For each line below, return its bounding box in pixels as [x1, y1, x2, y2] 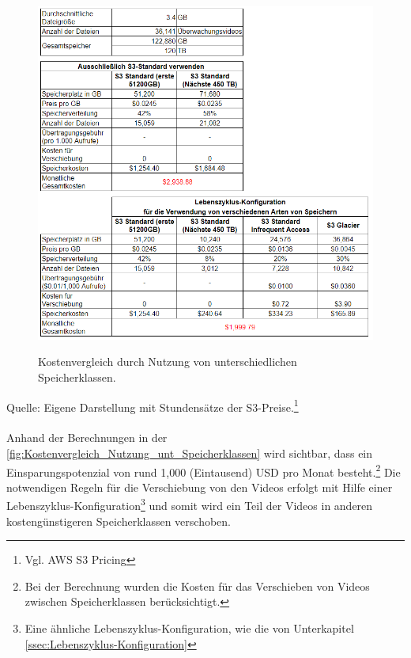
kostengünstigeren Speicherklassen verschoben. [6, 512, 232, 529]
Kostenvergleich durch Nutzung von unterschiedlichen [38, 353, 297, 370]
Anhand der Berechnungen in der [6, 429, 168, 446]
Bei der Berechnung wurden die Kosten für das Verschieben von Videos [25, 577, 370, 594]
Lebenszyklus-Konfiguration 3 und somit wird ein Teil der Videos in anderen [6, 495, 373, 514]
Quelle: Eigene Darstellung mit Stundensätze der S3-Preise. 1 [6, 396, 299, 415]
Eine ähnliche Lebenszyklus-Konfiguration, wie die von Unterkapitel [25, 620, 354, 637]
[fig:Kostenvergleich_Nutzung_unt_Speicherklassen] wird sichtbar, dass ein [6, 445, 373, 462]
